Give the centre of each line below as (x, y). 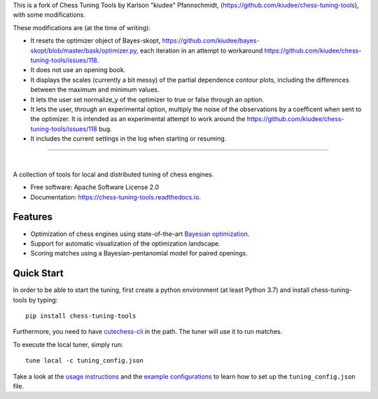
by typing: (43, 300)
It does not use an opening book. (78, 70)
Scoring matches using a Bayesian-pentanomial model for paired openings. (139, 253)
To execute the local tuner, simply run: (68, 344)
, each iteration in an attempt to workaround (200, 50)
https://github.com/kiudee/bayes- (211, 41)
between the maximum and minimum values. (95, 90)
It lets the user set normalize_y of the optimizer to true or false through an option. (147, 99)
